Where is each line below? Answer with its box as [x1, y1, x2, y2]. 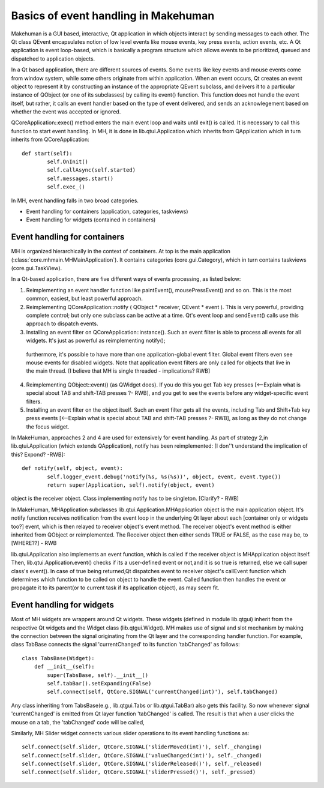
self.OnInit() [47, 158, 89, 165]
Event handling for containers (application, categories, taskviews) [26, 208, 188, 215]
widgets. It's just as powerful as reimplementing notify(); [26, 337, 166, 344]
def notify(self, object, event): [22, 465, 123, 472]
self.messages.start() [47, 175, 114, 182]
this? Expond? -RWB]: [11, 451, 65, 458]
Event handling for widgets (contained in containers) [26, 216, 156, 223]
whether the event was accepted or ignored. [11, 108, 121, 115]
